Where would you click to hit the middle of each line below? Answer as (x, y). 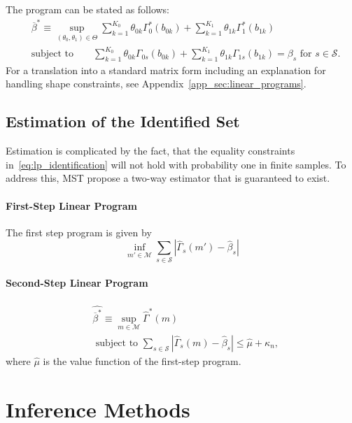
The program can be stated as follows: (88, 9)
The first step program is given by (79, 232)
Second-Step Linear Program (77, 283)
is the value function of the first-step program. (142, 360)
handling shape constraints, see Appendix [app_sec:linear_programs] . (156, 84)
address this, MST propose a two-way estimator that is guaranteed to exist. (168, 178)
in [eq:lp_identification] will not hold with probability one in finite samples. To (176, 164)
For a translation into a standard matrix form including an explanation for (166, 70)
